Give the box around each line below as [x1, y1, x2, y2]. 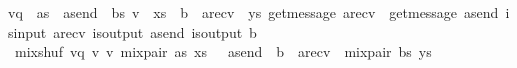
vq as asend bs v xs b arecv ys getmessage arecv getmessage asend [8, 2, 499, 22]
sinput [8, 21, 47, 42]
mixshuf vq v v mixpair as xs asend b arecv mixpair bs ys [14, 41, 432, 62]
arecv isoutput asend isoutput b [53, 21, 257, 42]
